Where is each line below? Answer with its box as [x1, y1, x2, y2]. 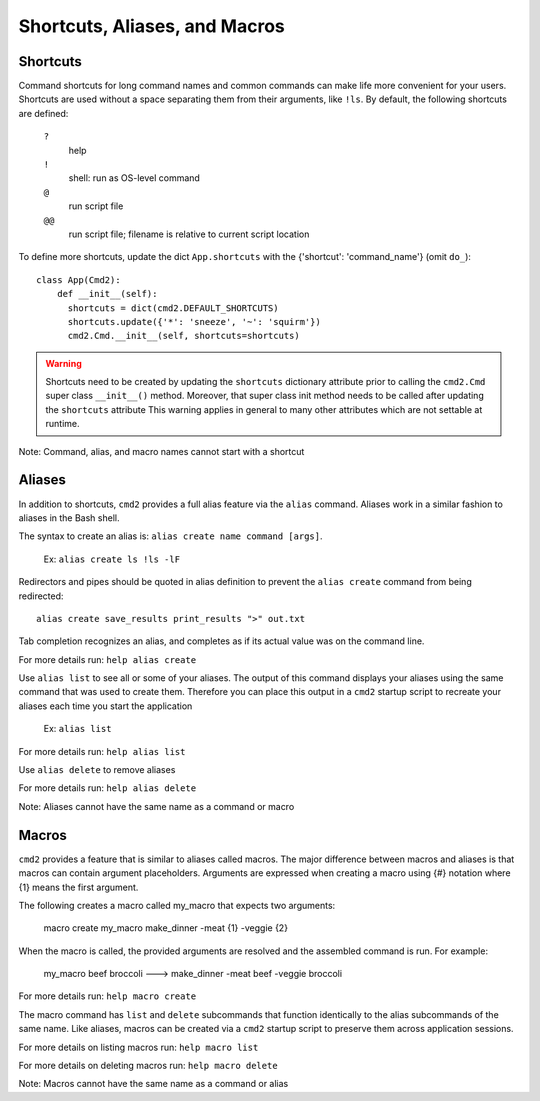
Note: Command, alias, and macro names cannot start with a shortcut [18, 445, 305, 457]
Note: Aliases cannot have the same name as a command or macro [18, 800, 295, 812]
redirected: [18, 590, 64, 602]
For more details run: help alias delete [18, 782, 197, 794]
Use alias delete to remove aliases [18, 764, 176, 776]
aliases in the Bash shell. [18, 511, 120, 524]
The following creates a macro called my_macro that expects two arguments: [18, 899, 336, 911]
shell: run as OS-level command [68, 172, 200, 184]
